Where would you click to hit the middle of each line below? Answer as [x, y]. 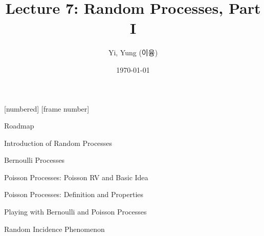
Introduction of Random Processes [58, 143]
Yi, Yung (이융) [133, 52]
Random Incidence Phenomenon [54, 229]
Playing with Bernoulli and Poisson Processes [75, 212]
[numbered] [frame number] [47, 108]
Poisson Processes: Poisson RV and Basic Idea [76, 177]
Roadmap [19, 126]
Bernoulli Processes [35, 160]
